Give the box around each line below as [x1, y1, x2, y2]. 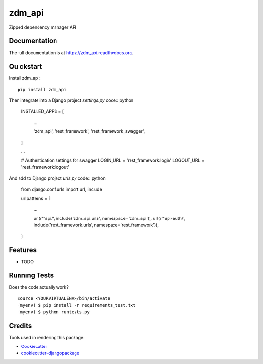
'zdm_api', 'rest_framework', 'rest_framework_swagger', [33, 128, 145, 134]
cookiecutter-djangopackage [21, 350, 80, 356]
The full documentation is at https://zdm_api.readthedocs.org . [9, 50, 133, 55]
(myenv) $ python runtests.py [18, 309, 90, 315]
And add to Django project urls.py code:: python [9, 175, 106, 181]
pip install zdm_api [18, 87, 67, 92]
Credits [9, 322, 32, 330]
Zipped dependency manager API [9, 24, 76, 30]
